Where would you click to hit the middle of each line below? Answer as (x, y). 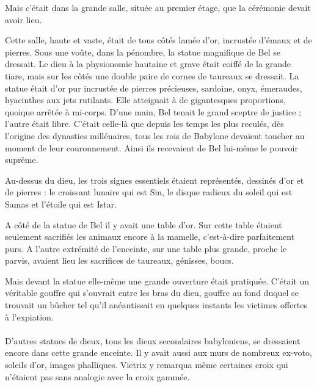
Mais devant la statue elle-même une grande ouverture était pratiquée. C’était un (157, 280)
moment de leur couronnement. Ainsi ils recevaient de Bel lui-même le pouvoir (151, 147)
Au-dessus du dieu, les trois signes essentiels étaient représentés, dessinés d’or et (155, 180)
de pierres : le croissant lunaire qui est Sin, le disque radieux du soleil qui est (149, 192)
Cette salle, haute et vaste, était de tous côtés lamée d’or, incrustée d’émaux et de (158, 40)
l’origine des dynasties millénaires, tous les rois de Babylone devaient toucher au (155, 135)
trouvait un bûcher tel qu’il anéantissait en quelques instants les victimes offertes (156, 305)
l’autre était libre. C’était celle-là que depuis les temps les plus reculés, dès (144, 124)
